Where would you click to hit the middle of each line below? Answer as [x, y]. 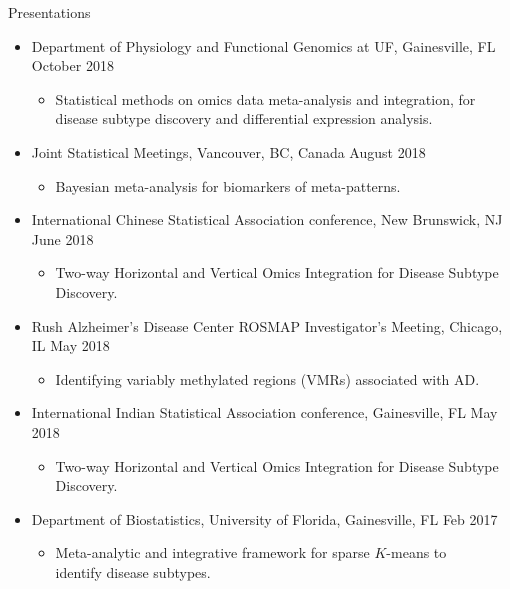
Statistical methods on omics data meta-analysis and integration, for [265, 98]
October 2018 [72, 65]
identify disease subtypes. [133, 571]
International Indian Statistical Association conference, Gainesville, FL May [264, 412]
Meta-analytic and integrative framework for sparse [212, 552]
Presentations [49, 12]
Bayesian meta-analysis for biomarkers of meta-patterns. [228, 185]
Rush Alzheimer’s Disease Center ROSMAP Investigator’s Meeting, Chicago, [267, 325]
